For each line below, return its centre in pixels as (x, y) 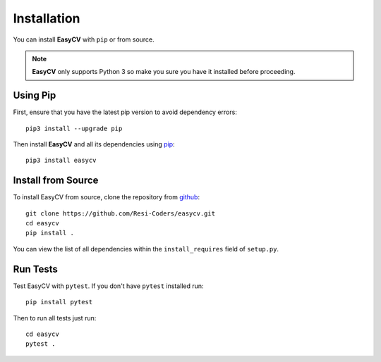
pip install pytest (59, 302)
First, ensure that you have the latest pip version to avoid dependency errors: (125, 112)
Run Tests (35, 269)
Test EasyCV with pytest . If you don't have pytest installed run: (108, 286)
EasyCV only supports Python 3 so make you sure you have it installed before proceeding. (164, 72)
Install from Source (56, 181)
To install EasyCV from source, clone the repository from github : (107, 197)
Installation (47, 18)
